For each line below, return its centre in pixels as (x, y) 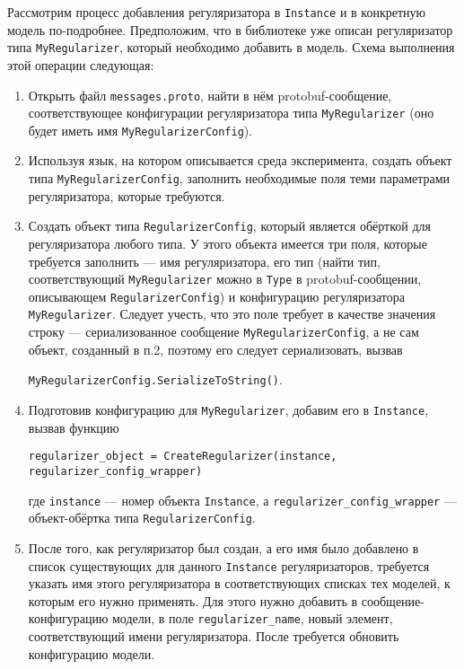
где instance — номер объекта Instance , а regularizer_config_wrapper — (242, 500)
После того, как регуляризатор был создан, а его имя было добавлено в (223, 547)
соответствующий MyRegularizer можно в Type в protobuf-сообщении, (225, 279)
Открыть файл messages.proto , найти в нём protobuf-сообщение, (210, 95)
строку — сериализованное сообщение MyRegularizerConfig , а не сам (223, 332)
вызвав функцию (74, 427)
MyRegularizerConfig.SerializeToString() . (155, 379)
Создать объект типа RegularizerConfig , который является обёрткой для (229, 226)
